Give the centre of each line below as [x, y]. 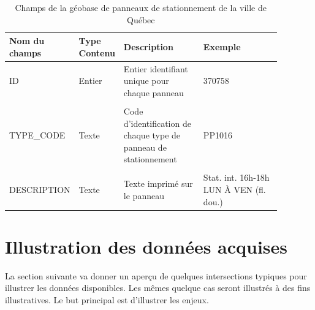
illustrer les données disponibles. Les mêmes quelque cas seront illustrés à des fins [158, 288]
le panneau [144, 195]
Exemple [222, 46]
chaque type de [152, 135]
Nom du [27, 41]
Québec [141, 19]
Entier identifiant [156, 68]
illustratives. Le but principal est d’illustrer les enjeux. [107, 299]
